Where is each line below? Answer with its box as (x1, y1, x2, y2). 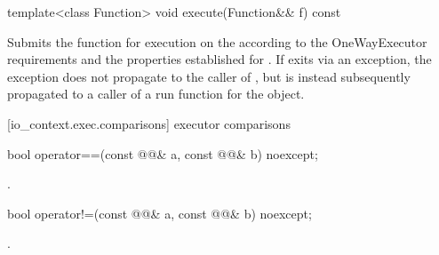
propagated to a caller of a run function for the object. (7, 84, 305, 103)
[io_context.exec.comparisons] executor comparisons (7, 114, 291, 132)
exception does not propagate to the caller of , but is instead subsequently (7, 67, 411, 85)
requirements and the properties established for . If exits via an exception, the (7, 50, 432, 68)
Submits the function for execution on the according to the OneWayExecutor (7, 32, 427, 51)
